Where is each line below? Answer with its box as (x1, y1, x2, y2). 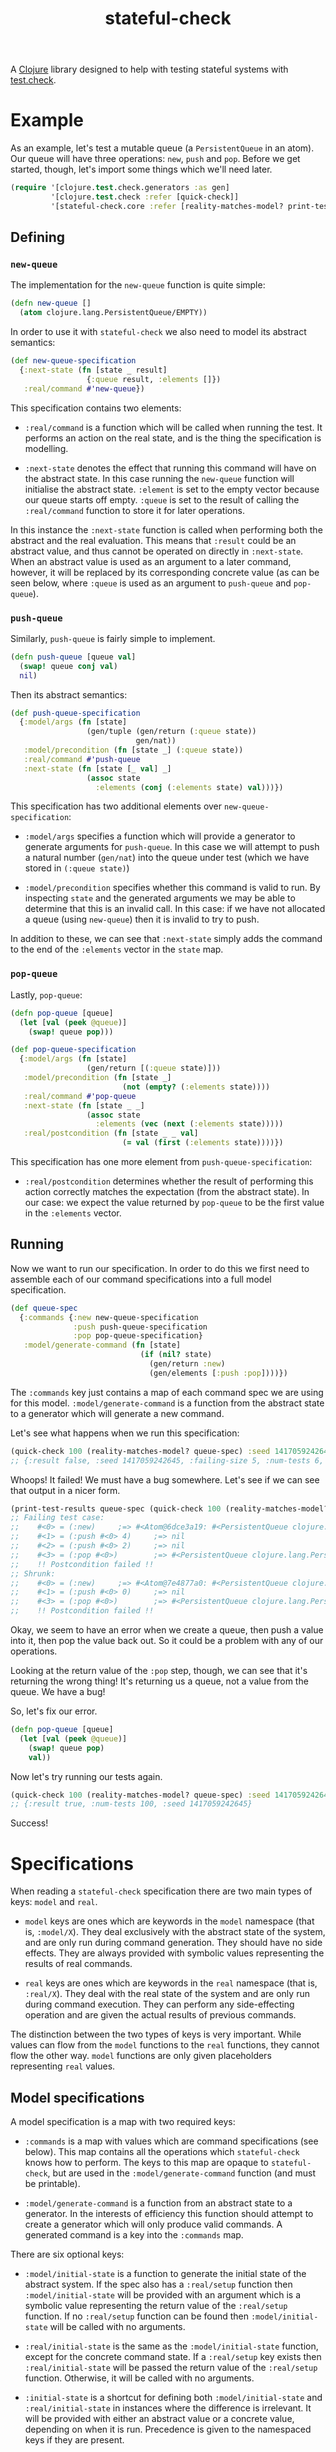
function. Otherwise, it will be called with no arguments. (24, 2372, 255, 2384)
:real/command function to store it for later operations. (24, 504, 245, 516)
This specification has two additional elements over (10, 800, 223, 812)
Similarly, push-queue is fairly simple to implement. (10, 632, 216, 644)
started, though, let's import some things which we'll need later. (10, 163, 273, 176)
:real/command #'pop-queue (23, 1091, 137, 1101)
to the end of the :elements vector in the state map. (10, 943, 224, 956)
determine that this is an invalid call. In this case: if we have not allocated (24, 903, 326, 915)
